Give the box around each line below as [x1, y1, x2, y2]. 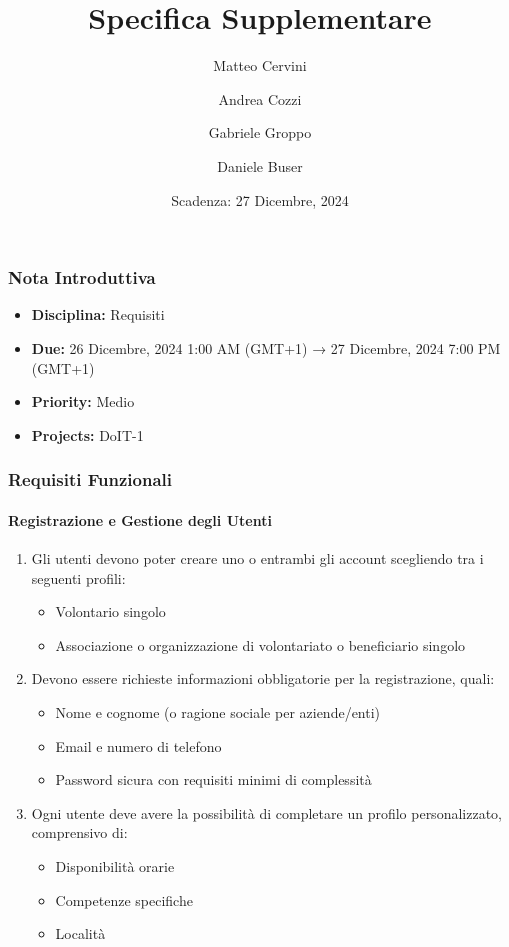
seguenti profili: [31, 567, 126, 588]
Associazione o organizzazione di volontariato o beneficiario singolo [55, 634, 466, 655]
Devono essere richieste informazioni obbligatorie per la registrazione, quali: [31, 668, 495, 689]
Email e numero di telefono [55, 735, 222, 756]
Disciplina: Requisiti [31, 304, 165, 325]
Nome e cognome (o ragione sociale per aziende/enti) [55, 701, 381, 722]
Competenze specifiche [55, 889, 193, 910]
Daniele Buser [217, 155, 303, 176]
